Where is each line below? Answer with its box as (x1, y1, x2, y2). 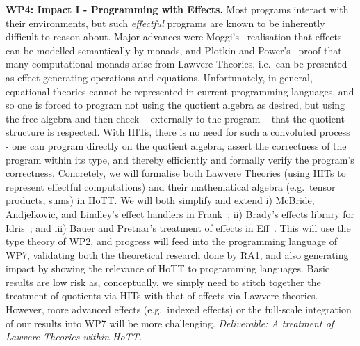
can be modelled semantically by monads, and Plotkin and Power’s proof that (6, 42, 342, 57)
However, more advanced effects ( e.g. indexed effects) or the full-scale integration (6, 302, 352, 317)
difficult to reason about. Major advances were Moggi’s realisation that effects (6, 29, 342, 44)
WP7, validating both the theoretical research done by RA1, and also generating (6, 247, 349, 262)
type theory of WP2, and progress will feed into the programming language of (6, 234, 337, 249)
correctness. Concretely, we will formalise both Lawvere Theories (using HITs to (6, 166, 346, 180)
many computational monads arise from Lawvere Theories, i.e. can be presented (6, 56, 347, 71)
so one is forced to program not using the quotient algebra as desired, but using (6, 97, 345, 112)
